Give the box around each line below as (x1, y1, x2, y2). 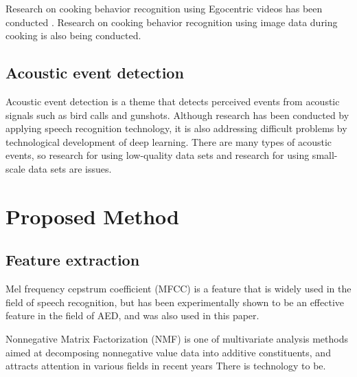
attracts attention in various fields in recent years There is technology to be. (5, 358, 326, 373)
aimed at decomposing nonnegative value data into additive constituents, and (5, 345, 331, 359)
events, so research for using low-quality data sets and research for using (5, 148, 310, 162)
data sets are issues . (28, 161, 112, 175)
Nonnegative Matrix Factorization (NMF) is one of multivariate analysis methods (5, 331, 348, 345)
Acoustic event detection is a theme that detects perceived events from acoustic (5, 94, 340, 108)
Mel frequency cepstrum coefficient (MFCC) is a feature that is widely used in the (5, 281, 352, 296)
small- (312, 148, 338, 162)
